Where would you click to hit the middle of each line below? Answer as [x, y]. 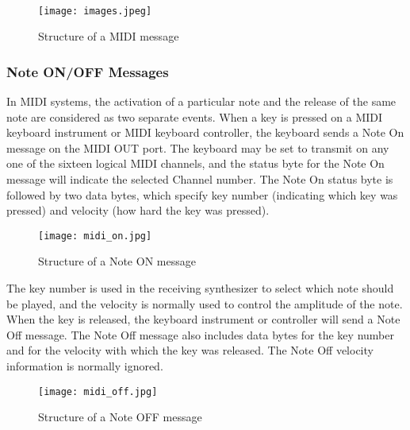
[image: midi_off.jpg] [98, 391]
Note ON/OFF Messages [88, 71]
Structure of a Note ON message [117, 261]
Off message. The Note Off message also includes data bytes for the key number [200, 334]
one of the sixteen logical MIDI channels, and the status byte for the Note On [195, 163]
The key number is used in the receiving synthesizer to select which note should [200, 288]
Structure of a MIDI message [109, 36]
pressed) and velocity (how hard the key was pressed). [138, 210]
